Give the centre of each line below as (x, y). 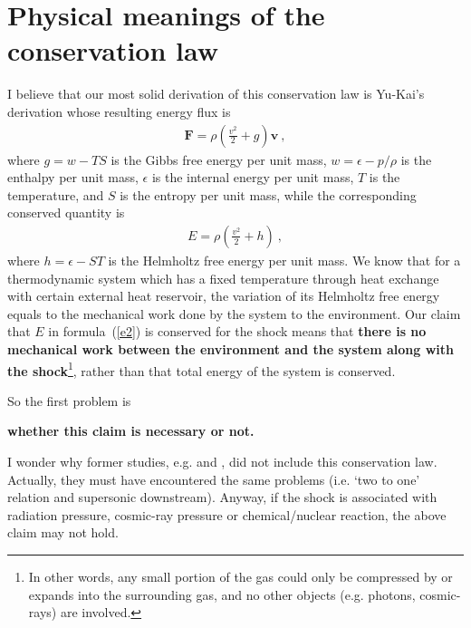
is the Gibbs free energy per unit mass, (219, 159)
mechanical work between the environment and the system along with (231, 348)
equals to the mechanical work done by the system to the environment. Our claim (234, 313)
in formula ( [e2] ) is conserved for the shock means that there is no (237, 331)
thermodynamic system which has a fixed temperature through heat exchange (223, 278)
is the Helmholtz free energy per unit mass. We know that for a (284, 260)
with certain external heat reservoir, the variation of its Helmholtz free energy (224, 296)
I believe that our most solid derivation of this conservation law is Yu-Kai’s (216, 94)
